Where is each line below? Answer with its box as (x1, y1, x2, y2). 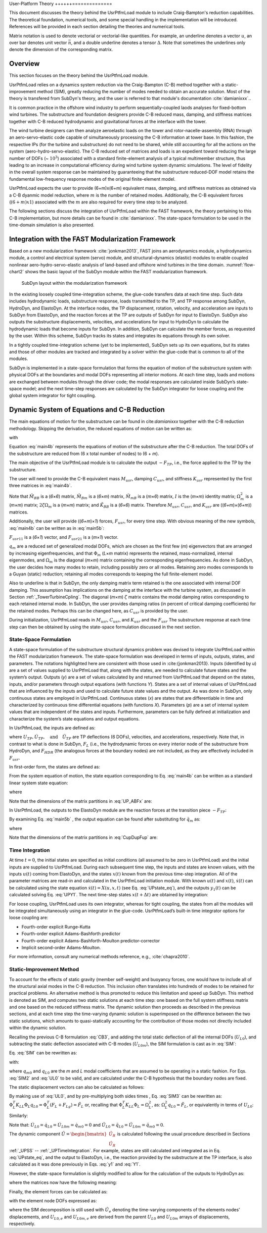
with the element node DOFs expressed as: (9, 1198, 97, 1203)
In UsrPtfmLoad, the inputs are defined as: (9, 725, 96, 731)
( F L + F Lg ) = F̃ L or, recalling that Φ (49, 1102, 123, 1109)
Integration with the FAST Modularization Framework (9, 235, 176, 243)
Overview (9, 59, 40, 68)
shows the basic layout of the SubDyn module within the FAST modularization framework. (25, 269, 208, 275)
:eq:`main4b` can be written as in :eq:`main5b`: (9, 525, 105, 531)
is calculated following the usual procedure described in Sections (117, 1131, 250, 1137)
